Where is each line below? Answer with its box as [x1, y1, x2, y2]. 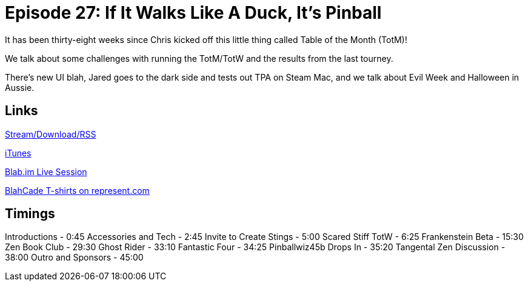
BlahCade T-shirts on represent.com [5, 185, 150, 196]
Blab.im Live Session [5, 166, 87, 177]
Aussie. [5, 82, 35, 93]
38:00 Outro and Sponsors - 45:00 [5, 252, 144, 263]
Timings [5, 206, 55, 222]
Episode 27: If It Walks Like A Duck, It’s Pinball [5, 2, 382, 23]
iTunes [5, 147, 32, 158]
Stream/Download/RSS [5, 128, 96, 139]
